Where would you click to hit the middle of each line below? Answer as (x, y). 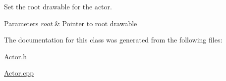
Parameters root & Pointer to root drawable (71, 23)
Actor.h (15, 56)
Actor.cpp (19, 73)
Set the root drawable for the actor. (58, 6)
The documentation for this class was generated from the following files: (113, 40)
